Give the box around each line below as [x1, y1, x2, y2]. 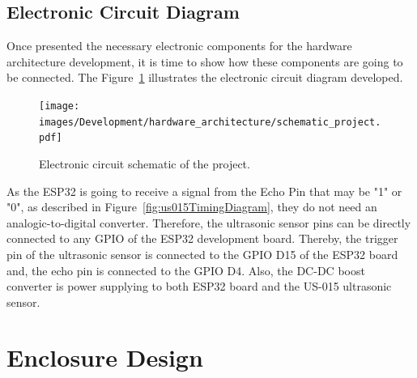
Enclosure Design [6, 341, 203, 374]
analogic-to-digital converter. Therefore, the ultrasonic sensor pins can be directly [6, 214, 411, 231]
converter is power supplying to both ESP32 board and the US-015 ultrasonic [6, 278, 392, 295]
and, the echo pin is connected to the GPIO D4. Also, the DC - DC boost [6, 261, 365, 278]
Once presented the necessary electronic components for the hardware [6, 37, 352, 54]
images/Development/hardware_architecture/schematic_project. [39, 116, 381, 128]
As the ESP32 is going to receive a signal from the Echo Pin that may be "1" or [6, 182, 402, 199]
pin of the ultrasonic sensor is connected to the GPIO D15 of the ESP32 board [6, 245, 398, 262]
